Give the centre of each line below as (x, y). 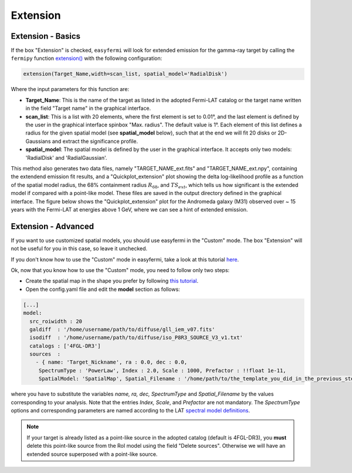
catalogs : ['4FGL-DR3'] (65, 346)
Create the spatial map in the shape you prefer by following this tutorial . (112, 281)
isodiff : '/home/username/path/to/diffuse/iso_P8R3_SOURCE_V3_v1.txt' (136, 338)
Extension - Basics (46, 36)
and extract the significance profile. (95, 141)
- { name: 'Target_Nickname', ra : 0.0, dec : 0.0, (111, 362)
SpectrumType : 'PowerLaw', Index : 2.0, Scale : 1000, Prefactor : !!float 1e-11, (163, 370)
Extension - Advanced (52, 226)
